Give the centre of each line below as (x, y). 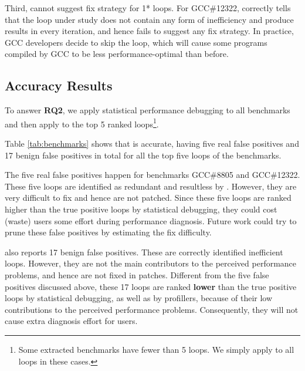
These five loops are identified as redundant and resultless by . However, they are (151, 186)
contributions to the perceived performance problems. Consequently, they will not (152, 309)
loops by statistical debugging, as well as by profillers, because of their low (139, 298)
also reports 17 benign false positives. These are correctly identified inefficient (144, 252)
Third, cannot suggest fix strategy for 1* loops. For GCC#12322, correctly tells (148, 8)
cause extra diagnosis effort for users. (71, 321)
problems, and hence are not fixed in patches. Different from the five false (137, 274)
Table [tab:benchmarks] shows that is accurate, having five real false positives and (152, 144)
